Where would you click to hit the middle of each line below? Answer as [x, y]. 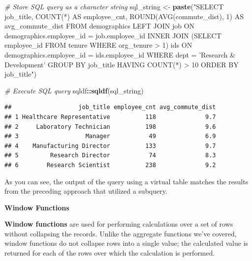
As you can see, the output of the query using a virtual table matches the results [126, 181]
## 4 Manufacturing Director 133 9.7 [110, 146]
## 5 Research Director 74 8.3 [110, 156]
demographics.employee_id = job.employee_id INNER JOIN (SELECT [113, 35]
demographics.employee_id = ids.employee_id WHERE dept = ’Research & [120, 54]
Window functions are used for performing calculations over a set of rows [119, 224]
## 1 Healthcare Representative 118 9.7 [110, 117]
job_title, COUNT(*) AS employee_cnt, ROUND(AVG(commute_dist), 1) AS [124, 16]
